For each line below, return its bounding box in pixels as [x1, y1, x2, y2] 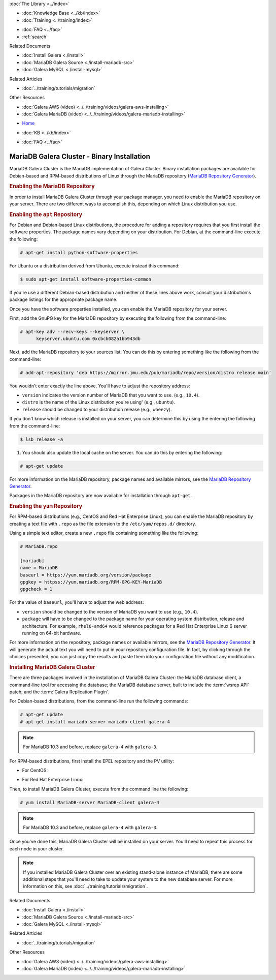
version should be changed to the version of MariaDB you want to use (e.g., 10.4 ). [22, 608, 199, 615]
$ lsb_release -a [20, 436, 63, 442]
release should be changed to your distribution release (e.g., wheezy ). [22, 406, 172, 412]
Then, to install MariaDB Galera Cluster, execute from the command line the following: [9, 786, 189, 792]
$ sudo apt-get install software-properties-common [20, 276, 152, 282]
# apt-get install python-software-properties [20, 250, 138, 255]
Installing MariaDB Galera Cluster [9, 663, 95, 670]
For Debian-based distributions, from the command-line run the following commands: [9, 698, 188, 704]
